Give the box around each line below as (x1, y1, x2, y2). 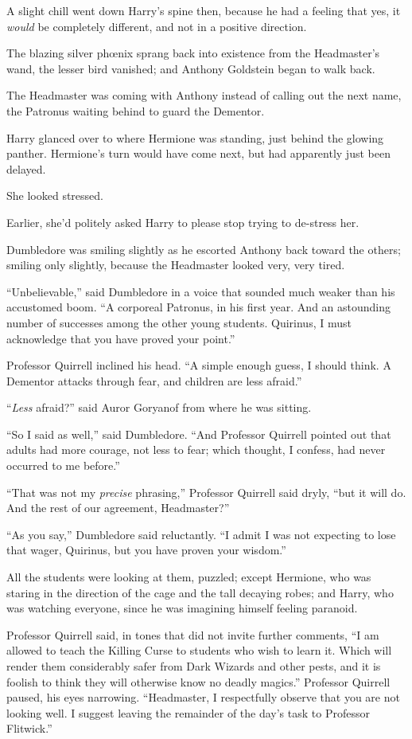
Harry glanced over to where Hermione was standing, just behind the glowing (6, 129, 384, 146)
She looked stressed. (6, 187, 103, 204)
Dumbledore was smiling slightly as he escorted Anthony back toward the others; (6, 240, 401, 257)
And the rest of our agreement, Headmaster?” (6, 499, 230, 516)
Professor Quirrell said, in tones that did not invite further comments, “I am (6, 626, 379, 643)
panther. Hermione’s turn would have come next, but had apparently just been (6, 145, 391, 162)
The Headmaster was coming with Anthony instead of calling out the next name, (6, 87, 402, 104)
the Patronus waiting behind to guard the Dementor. (6, 102, 265, 119)
